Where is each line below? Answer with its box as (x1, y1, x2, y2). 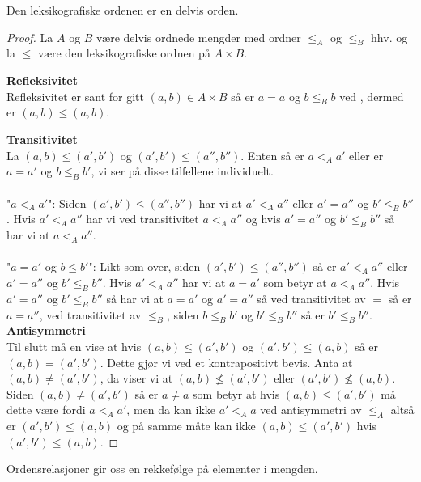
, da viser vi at (100, 370, 173, 387)
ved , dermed (339, 87, 404, 104)
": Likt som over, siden (88, 258, 201, 275)
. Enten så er (240, 146, 304, 163)
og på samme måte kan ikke (117, 417, 256, 434)
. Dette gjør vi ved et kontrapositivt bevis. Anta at (100, 353, 353, 370)
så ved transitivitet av (257, 290, 366, 307)
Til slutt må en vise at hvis (6, 337, 142, 354)
